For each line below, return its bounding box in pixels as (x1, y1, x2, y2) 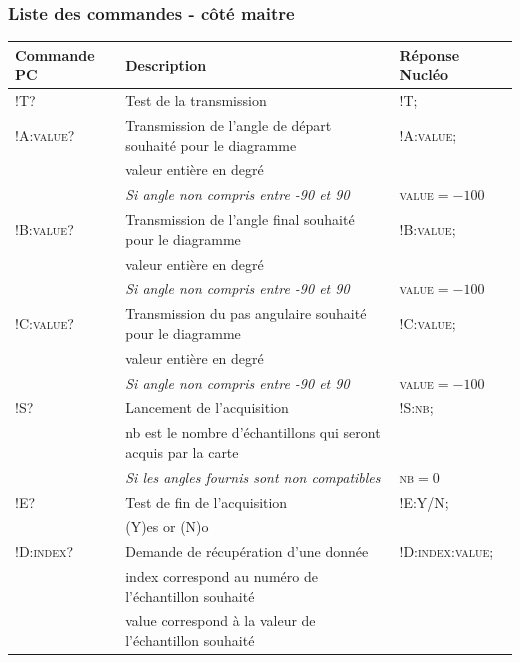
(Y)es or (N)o (125, 516, 209, 537)
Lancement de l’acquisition (125, 397, 289, 418)
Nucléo (399, 64, 449, 85)
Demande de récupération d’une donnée (125, 541, 369, 562)
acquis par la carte (125, 441, 239, 462)
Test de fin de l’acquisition (125, 491, 288, 512)
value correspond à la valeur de (125, 610, 316, 631)
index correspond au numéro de (125, 566, 318, 587)
